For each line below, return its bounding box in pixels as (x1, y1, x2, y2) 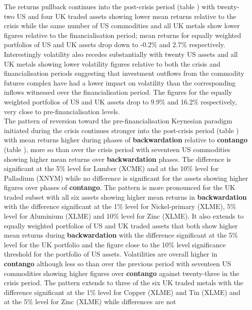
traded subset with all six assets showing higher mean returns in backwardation (4, 191, 247, 202)
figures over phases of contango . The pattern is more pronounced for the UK (4, 182, 235, 192)
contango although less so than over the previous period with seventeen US (4, 258, 231, 269)
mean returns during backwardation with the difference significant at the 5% (4, 230, 238, 240)
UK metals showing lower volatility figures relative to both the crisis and (4, 58, 220, 69)
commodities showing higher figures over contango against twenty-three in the (4, 268, 239, 278)
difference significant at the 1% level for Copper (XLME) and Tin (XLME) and (4, 287, 241, 297)
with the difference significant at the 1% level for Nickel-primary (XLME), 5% (4, 201, 236, 211)
